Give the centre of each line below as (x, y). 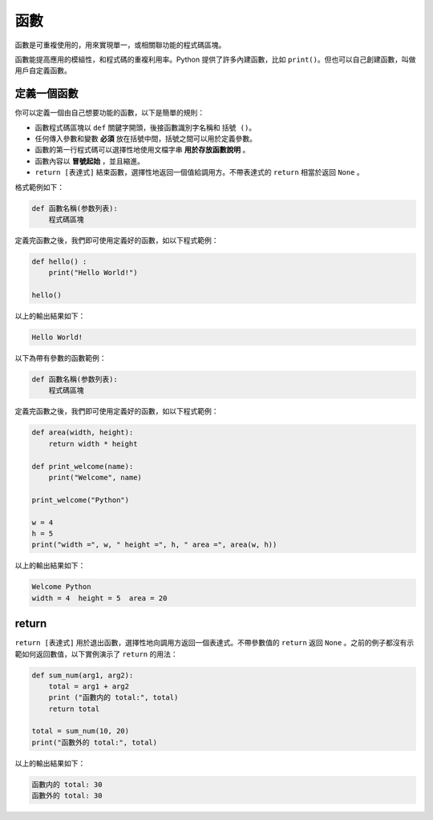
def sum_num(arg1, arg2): (83, 675)
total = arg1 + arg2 (89, 686)
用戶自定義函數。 (43, 71)
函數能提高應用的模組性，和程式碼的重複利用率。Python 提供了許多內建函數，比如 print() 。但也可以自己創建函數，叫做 (215, 59)
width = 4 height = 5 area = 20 (99, 598)
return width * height (93, 444)
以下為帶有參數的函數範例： (61, 358)
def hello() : (59, 261)
